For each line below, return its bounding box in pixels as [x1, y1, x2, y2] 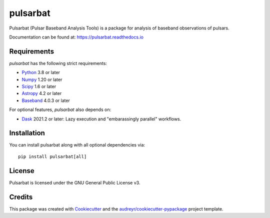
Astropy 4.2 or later [21, 90, 62, 96]
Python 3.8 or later [21, 69, 60, 75]
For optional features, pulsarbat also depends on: [9, 106, 111, 112]
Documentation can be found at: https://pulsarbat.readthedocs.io [9, 34, 143, 40]
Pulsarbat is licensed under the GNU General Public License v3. [9, 179, 140, 185]
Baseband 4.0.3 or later [21, 97, 70, 103]
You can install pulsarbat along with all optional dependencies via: [9, 142, 145, 148]
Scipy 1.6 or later [21, 83, 56, 89]
